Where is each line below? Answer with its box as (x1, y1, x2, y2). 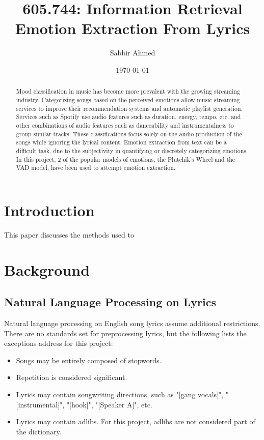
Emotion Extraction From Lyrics (15, 18, 250, 39)
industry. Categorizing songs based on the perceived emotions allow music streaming (16, 95, 240, 104)
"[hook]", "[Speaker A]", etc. (66, 399, 152, 409)
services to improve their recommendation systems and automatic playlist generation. (16, 104, 243, 112)
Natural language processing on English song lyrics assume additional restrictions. (4, 317, 260, 328)
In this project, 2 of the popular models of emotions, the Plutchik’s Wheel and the (16, 155, 235, 163)
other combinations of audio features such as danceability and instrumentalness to (16, 121, 234, 129)
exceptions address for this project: (4, 338, 113, 348)
